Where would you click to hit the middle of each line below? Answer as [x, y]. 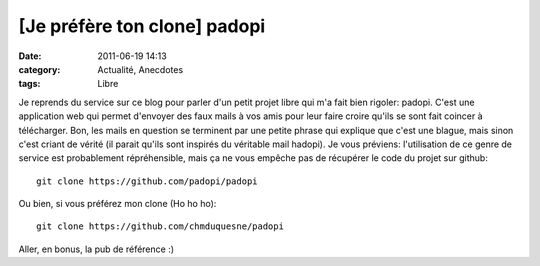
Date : [30, 56]
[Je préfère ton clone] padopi [142, 26]
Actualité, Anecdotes [140, 69]
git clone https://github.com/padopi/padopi [147, 181]
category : [39, 69]
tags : [29, 84]
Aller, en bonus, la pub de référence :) [96, 249]
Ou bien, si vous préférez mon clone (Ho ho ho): [117, 204]
